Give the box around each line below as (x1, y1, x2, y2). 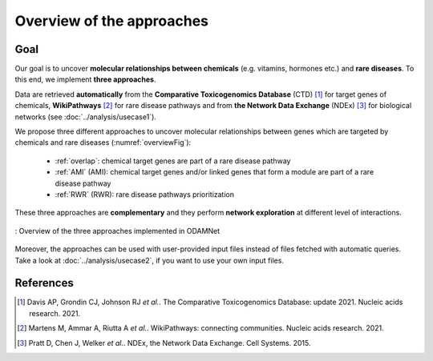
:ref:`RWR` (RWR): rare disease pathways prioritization (55, 189, 235, 199)
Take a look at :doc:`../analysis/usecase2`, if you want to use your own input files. (14, 255, 285, 265)
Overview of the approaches (14, 12, 208, 30)
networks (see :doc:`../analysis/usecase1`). (14, 112, 156, 122)
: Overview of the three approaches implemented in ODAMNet (14, 226, 221, 235)
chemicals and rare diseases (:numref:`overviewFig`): (14, 138, 192, 147)
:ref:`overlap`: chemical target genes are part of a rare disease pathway (55, 156, 291, 166)
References (14, 276, 74, 290)
